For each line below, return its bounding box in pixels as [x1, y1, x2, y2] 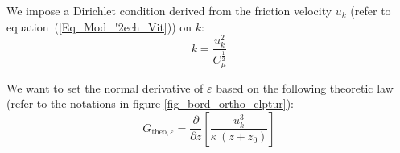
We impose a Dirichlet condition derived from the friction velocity [6, 2, 332, 19]
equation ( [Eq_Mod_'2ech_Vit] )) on [6, 18, 192, 35]
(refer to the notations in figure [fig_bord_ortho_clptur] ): [6, 95, 295, 112]
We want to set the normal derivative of [6, 79, 204, 96]
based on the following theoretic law [216, 79, 394, 96]
